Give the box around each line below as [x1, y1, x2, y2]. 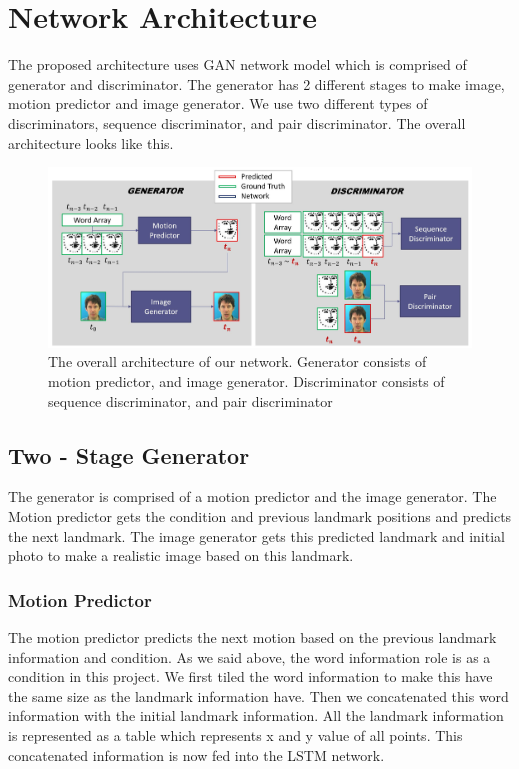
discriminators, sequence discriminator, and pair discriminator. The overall [8, 112, 466, 133]
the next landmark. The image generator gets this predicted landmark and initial [8, 525, 505, 546]
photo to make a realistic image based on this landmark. [8, 545, 354, 566]
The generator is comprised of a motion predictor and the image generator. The [8, 486, 497, 507]
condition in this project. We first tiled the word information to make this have [8, 666, 493, 687]
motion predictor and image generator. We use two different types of [8, 93, 428, 114]
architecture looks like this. [8, 132, 174, 153]
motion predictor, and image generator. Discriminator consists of [48, 370, 445, 391]
